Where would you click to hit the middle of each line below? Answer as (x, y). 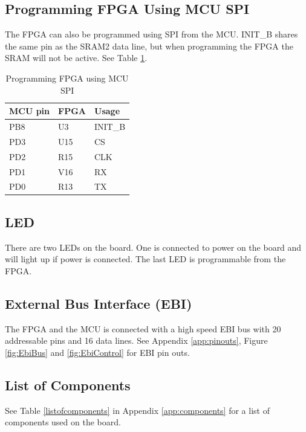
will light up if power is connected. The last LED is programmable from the (145, 259)
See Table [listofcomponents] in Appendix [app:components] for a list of (137, 410)
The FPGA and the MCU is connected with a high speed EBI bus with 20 (143, 328)
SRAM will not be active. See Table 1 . (76, 58)
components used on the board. (63, 422)
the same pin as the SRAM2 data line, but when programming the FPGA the (149, 46)
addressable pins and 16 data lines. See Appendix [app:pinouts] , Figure (136, 340)
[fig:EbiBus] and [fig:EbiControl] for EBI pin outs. (97, 352)
